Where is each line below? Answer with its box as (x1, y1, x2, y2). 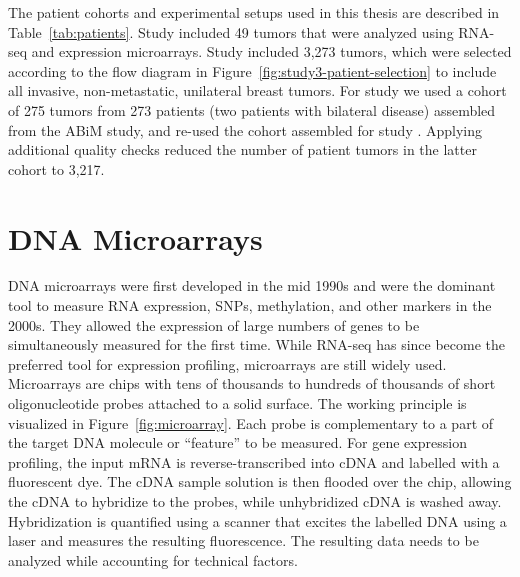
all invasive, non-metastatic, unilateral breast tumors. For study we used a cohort (8, 80, 507, 101)
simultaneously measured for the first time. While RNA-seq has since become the (8, 334, 506, 355)
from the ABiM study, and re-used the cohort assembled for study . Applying (8, 119, 483, 140)
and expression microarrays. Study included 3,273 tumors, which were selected (31, 41, 512, 62)
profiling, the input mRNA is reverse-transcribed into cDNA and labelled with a (8, 451, 500, 472)
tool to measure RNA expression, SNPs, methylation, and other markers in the (8, 295, 492, 316)
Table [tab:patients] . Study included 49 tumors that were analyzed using (8, 21, 454, 42)
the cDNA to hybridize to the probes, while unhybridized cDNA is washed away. (8, 491, 502, 511)
